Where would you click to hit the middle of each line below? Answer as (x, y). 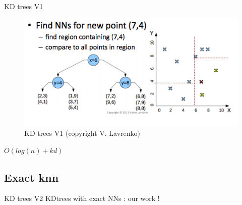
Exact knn (32, 177)
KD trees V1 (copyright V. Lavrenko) (82, 133)
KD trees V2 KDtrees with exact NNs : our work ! (82, 198)
